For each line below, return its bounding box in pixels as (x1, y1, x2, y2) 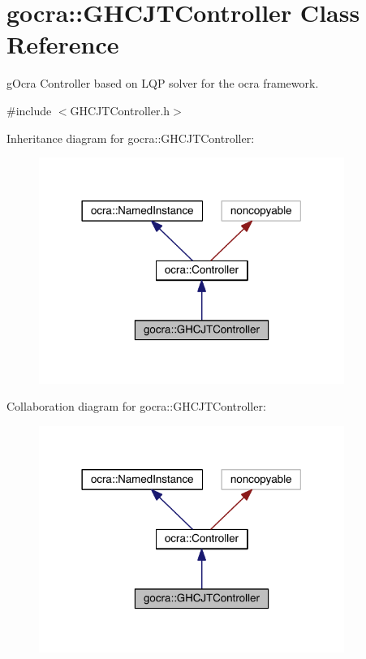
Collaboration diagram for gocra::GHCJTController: (6, 398, 266, 415)
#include (6, 101, 52, 118)
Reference (6, 28, 119, 61)
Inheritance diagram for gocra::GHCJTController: (6, 129, 255, 146)
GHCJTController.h (70, 101, 170, 118)
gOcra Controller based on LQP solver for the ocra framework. (6, 75, 319, 92)
